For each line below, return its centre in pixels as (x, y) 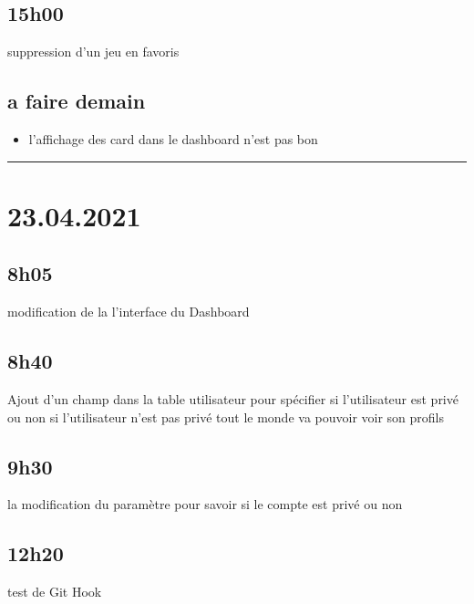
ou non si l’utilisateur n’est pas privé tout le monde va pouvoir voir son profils (226, 417)
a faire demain (77, 101)
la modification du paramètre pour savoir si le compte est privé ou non (205, 504)
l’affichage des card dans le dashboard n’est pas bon (173, 139)
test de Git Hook (55, 592)
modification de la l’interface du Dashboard (129, 312)
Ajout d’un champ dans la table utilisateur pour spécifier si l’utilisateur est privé (233, 398)
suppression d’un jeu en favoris (93, 52)
